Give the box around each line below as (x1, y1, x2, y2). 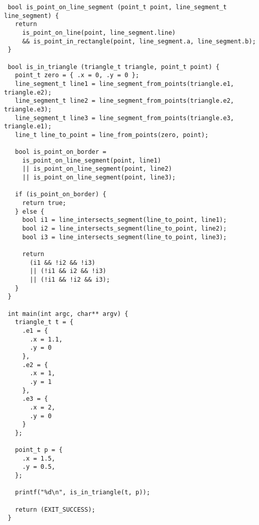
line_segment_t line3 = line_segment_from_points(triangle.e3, (15, 114, 235, 122)
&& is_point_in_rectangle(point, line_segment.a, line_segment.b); (22, 37, 256, 45)
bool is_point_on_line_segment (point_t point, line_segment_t (8, 4, 227, 11)
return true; (22, 199, 66, 207)
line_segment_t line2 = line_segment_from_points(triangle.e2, (15, 97, 235, 105)
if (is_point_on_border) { (15, 191, 107, 198)
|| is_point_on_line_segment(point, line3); (22, 174, 176, 181)
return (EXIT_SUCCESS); (15, 506, 95, 513)
